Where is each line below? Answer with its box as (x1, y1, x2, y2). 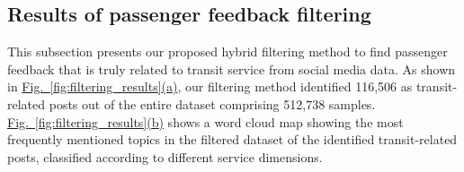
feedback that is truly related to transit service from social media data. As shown (7, 59, 456, 78)
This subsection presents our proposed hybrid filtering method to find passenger (7, 42, 448, 61)
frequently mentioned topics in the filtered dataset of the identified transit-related (7, 130, 458, 149)
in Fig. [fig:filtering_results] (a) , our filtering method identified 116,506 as (7, 77, 413, 96)
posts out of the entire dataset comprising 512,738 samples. (49, 94, 376, 113)
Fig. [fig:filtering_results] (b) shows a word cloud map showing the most (7, 112, 404, 131)
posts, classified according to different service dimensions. (7, 147, 323, 166)
